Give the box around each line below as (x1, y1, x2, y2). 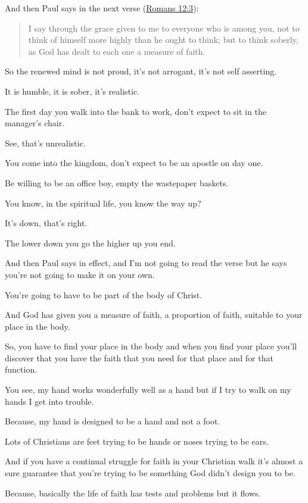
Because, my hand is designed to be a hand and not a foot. (5, 415, 220, 427)
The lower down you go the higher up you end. (5, 236, 176, 249)
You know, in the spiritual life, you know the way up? (5, 196, 201, 209)
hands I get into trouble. (5, 395, 94, 407)
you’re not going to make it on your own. (5, 268, 155, 280)
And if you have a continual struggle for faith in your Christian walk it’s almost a (5, 455, 303, 467)
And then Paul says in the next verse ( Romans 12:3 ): (5, 2, 199, 14)
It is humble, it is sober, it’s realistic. (5, 85, 140, 97)
